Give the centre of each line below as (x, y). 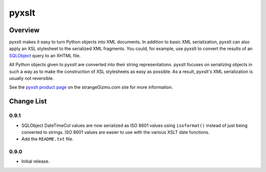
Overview (24, 30)
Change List (28, 101)
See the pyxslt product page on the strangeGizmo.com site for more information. (91, 87)
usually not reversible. (32, 78)
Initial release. (35, 161)
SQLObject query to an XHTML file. (45, 55)
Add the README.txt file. (48, 139)
